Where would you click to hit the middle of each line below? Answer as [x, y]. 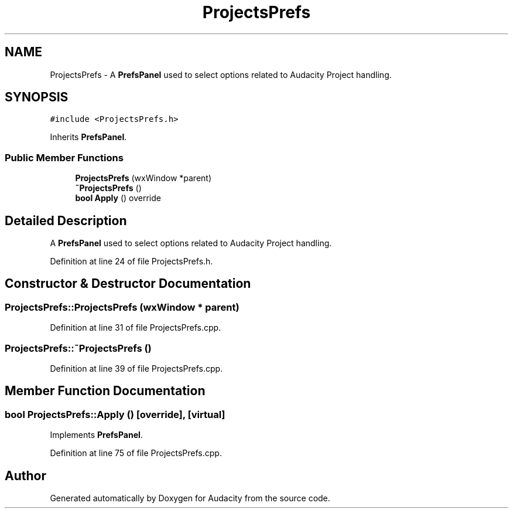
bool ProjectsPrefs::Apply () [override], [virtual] [115, 414]
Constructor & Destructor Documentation [128, 284]
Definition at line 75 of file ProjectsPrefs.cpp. [136, 453]
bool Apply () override [118, 198]
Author [25, 475]
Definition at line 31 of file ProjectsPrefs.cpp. [136, 328]
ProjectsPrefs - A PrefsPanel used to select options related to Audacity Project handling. [221, 74]
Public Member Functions [64, 157]
